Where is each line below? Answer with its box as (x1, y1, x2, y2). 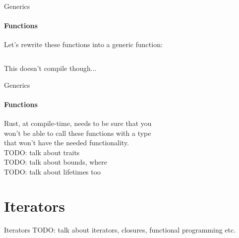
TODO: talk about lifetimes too (4, 166, 101, 177)
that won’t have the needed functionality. (4, 137, 129, 148)
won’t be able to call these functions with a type (4, 127, 151, 138)
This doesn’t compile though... (4, 62, 97, 73)
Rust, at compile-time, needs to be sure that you (4, 118, 152, 128)
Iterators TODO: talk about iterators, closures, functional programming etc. (4, 224, 236, 235)
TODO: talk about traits (4, 147, 80, 157)
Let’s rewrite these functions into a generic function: (4, 39, 163, 50)
